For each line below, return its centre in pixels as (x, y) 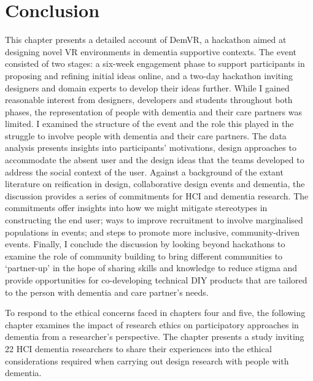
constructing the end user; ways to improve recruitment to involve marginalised (154, 220)
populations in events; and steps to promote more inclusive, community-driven (153, 232)
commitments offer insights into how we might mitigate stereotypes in (136, 208)
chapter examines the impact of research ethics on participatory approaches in (152, 324)
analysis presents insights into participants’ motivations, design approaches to (151, 148)
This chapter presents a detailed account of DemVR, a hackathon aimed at (146, 40)
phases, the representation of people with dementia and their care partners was (153, 111)
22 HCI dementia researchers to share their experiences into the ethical (138, 348)
